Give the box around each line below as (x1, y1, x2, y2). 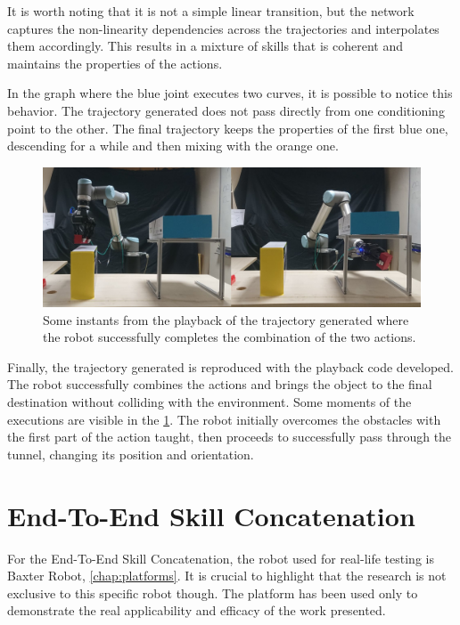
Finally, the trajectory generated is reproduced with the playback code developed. (7, 357, 455, 376)
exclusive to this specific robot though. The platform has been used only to (7, 583, 418, 602)
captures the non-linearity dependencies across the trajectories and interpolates (7, 19, 439, 37)
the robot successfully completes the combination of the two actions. (43, 328, 416, 346)
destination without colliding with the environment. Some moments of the (7, 393, 412, 411)
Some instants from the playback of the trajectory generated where (43, 310, 409, 329)
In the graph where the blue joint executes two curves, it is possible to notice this (7, 84, 453, 102)
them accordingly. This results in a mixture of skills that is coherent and (7, 37, 403, 55)
